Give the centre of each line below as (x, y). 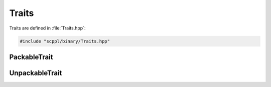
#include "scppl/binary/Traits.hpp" (65, 41)
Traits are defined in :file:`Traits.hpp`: (47, 28)
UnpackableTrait (36, 73)
